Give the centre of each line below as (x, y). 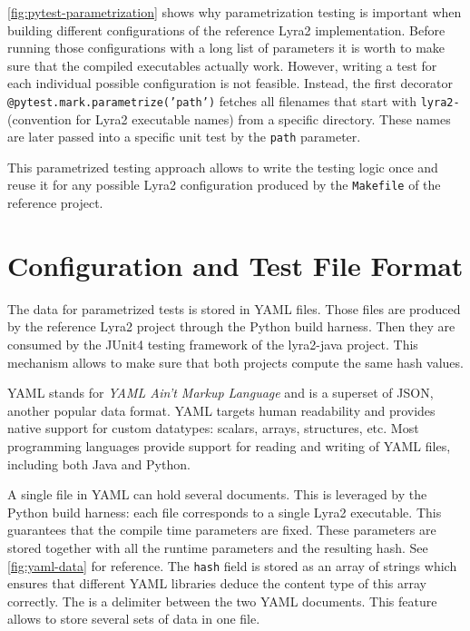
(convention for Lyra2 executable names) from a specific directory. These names (229, 118)
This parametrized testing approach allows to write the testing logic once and (223, 167)
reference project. (55, 203)
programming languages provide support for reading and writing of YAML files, (229, 446)
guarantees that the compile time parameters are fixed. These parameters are (222, 530)
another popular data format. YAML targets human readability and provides (221, 410)
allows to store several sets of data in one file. (134, 619)
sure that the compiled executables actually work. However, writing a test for (222, 65)
